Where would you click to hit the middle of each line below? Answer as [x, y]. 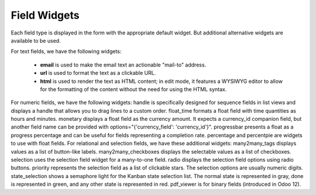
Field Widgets [45, 15]
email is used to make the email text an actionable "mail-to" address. [123, 65]
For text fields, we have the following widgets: [66, 51]
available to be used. [36, 40]
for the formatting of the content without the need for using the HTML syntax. [133, 89]
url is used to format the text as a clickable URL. [98, 73]
